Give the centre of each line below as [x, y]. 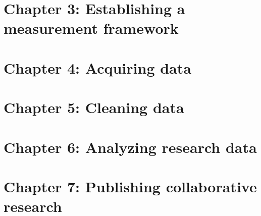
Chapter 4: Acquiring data [97, 67]
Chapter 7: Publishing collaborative [130, 186]
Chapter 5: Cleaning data [94, 107]
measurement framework [91, 28]
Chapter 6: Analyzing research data [130, 147]
